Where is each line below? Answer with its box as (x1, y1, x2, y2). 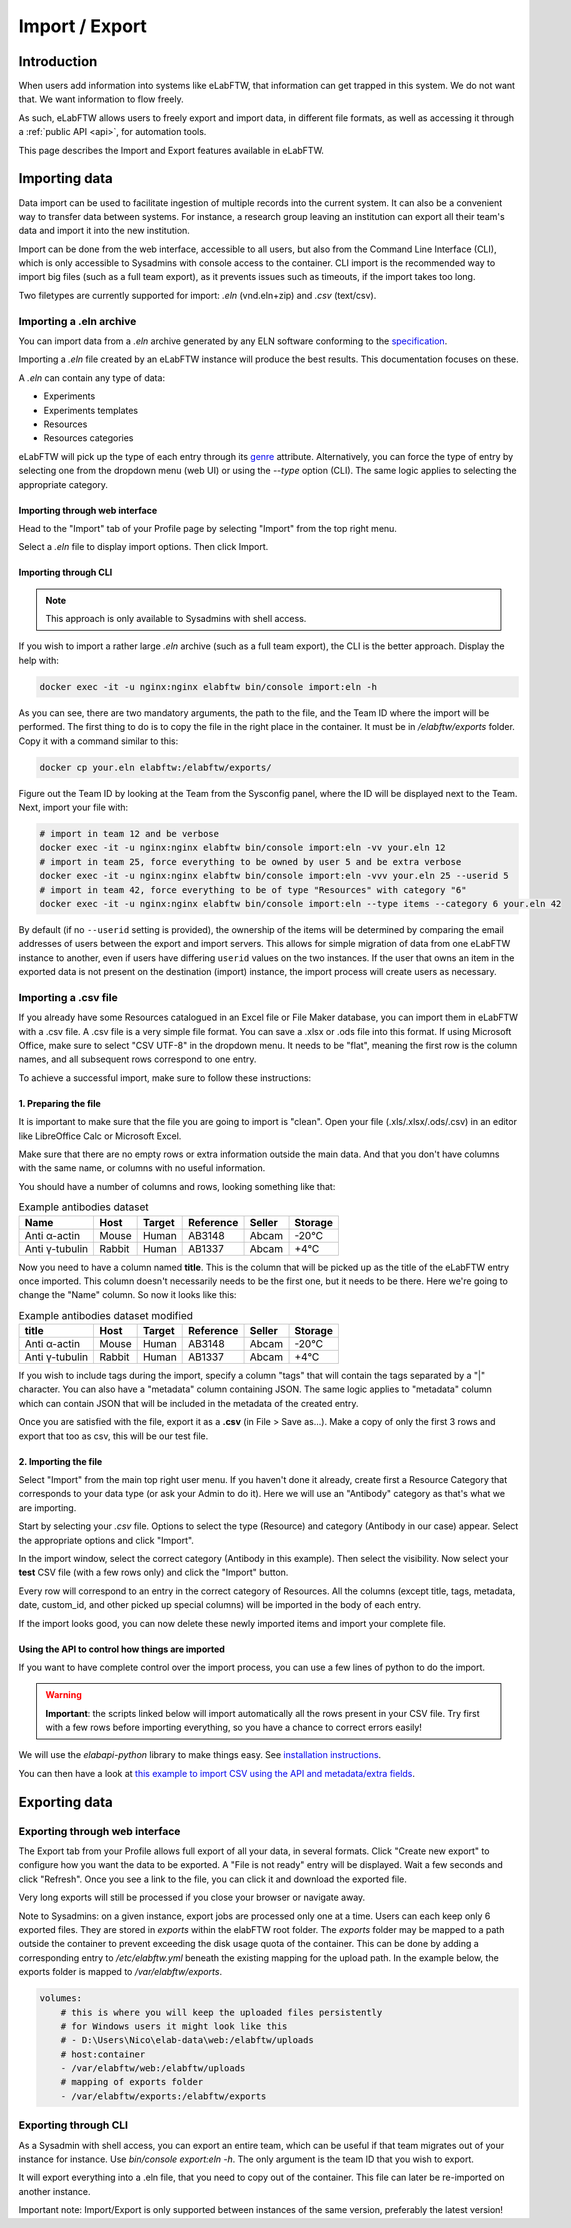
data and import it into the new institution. (18, 225, 190, 237)
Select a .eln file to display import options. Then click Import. (18, 541, 269, 553)
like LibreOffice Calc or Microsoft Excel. (18, 1130, 182, 1142)
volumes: (39, 1993, 83, 2004)
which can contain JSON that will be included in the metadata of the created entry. (18, 1397, 359, 1409)
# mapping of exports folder (60, 2076, 204, 2088)
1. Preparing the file (18, 1097, 102, 1109)
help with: (18, 654, 60, 666)
